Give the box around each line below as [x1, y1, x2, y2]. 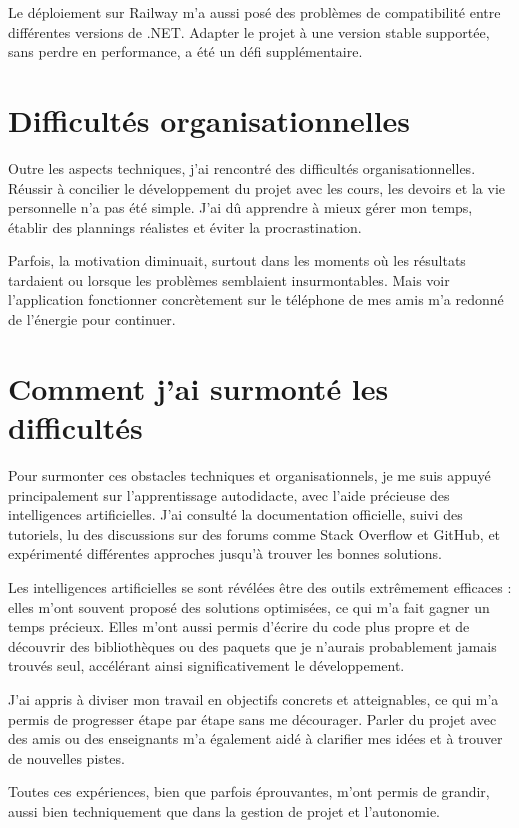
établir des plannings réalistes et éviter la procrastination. [8, 216, 362, 237]
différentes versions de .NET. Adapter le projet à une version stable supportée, [8, 21, 490, 42]
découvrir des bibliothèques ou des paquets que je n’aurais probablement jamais [8, 635, 497, 656]
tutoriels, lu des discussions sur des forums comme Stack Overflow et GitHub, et [8, 523, 501, 544]
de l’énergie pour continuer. [8, 309, 176, 330]
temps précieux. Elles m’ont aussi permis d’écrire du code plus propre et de [8, 616, 470, 637]
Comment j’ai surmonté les [8, 367, 389, 408]
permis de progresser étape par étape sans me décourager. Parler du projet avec [8, 708, 497, 729]
